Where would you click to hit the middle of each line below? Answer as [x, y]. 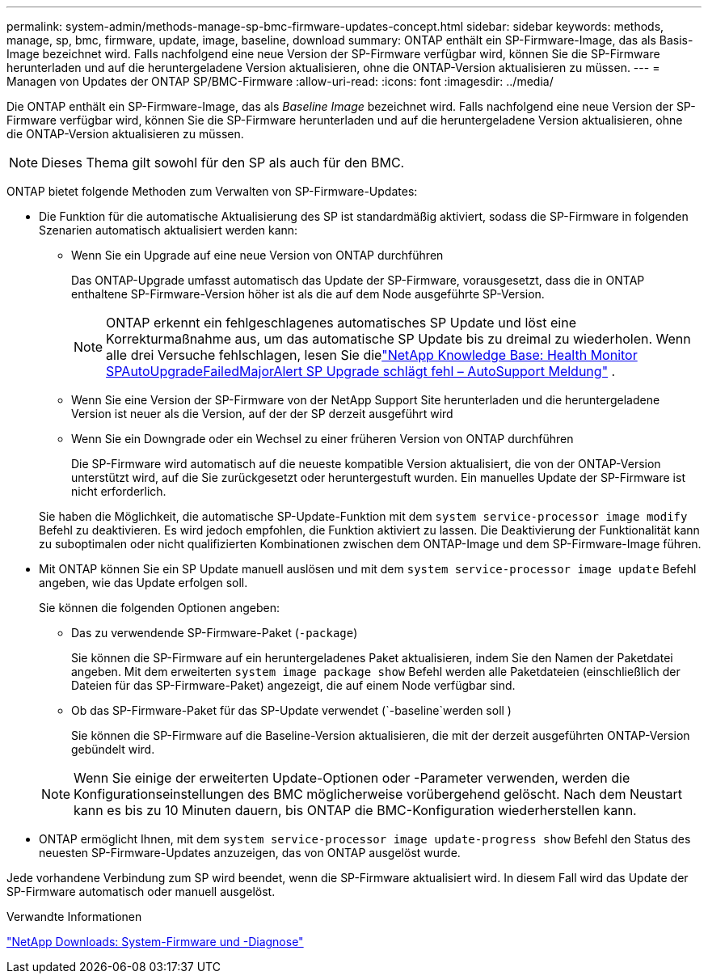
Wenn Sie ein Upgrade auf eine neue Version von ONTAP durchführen [257, 255]
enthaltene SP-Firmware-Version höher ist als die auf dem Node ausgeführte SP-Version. [308, 294]
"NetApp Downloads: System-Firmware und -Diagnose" [155, 942]
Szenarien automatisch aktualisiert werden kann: [169, 230]
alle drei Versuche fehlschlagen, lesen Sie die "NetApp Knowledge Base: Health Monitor [372, 355]
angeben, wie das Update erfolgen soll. [143, 583]
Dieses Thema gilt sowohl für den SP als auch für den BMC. [223, 163]
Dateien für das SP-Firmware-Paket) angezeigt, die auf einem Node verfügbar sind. [293, 685]
